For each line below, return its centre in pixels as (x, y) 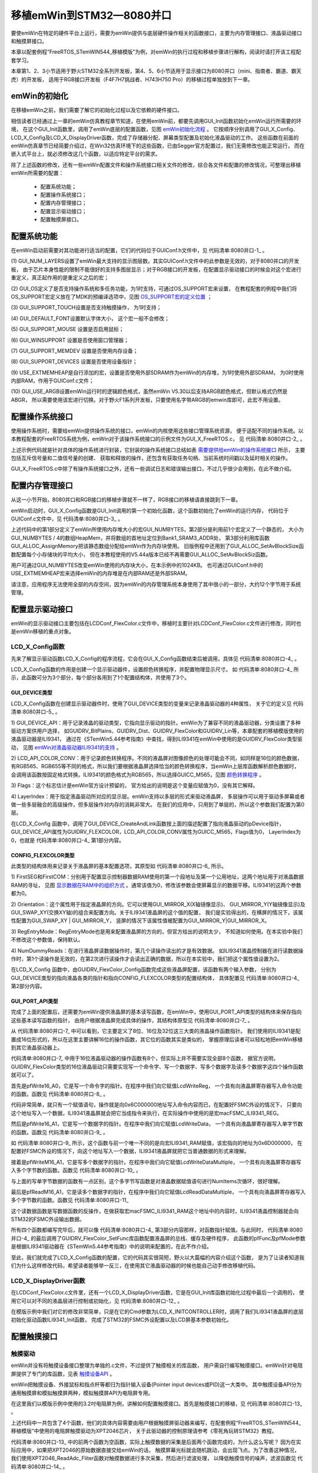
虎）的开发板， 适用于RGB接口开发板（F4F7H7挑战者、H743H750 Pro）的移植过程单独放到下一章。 (132, 79)
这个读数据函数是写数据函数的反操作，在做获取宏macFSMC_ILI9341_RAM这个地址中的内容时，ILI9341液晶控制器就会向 (155, 1211)
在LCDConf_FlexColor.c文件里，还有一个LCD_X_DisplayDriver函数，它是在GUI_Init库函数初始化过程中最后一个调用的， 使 (158, 1293)
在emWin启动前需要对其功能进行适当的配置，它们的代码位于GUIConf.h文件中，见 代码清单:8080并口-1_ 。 (139, 250)
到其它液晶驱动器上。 (37, 1048)
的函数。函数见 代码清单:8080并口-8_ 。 (60, 1094)
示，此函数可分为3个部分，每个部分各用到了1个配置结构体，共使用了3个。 (100, 678)
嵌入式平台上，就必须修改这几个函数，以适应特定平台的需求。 (86, 154)
